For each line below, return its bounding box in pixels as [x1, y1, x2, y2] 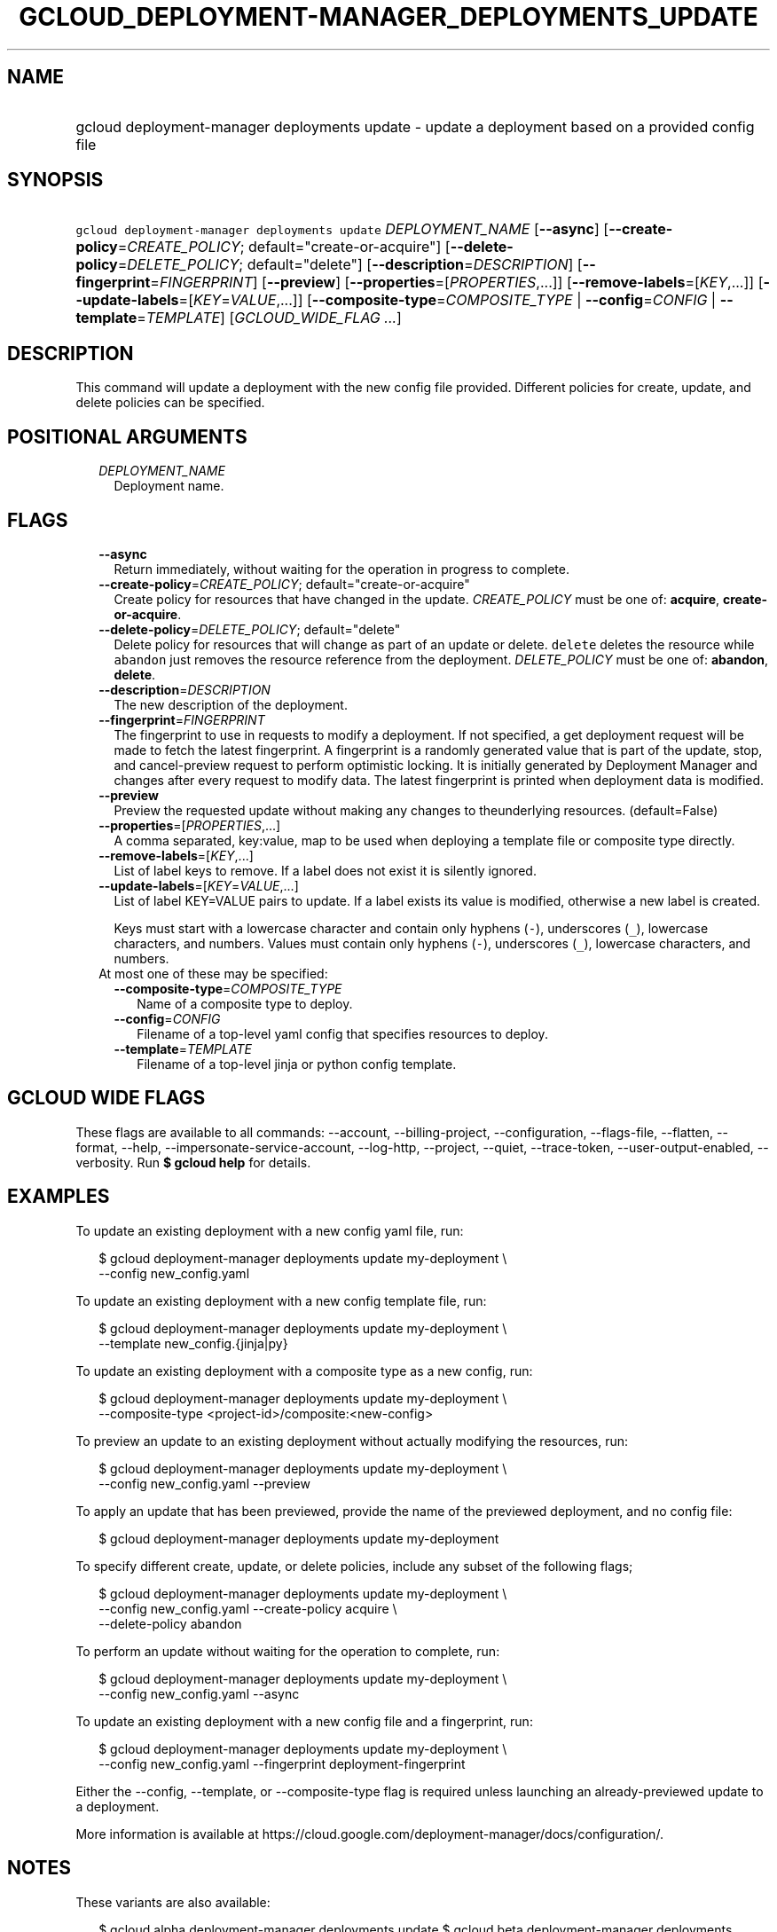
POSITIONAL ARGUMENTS [7, 425, 247, 448]
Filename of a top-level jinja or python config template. [137, 1056, 457, 1072]
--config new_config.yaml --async [98, 1685, 300, 1701]
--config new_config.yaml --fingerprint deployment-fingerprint [98, 1755, 466, 1771]
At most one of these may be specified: [98, 965, 328, 981]
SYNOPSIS [7, 169, 104, 192]
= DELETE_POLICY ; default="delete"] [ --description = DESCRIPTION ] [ [117, 255, 583, 274]
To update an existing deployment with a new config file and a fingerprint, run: [75, 1713, 533, 1729]
